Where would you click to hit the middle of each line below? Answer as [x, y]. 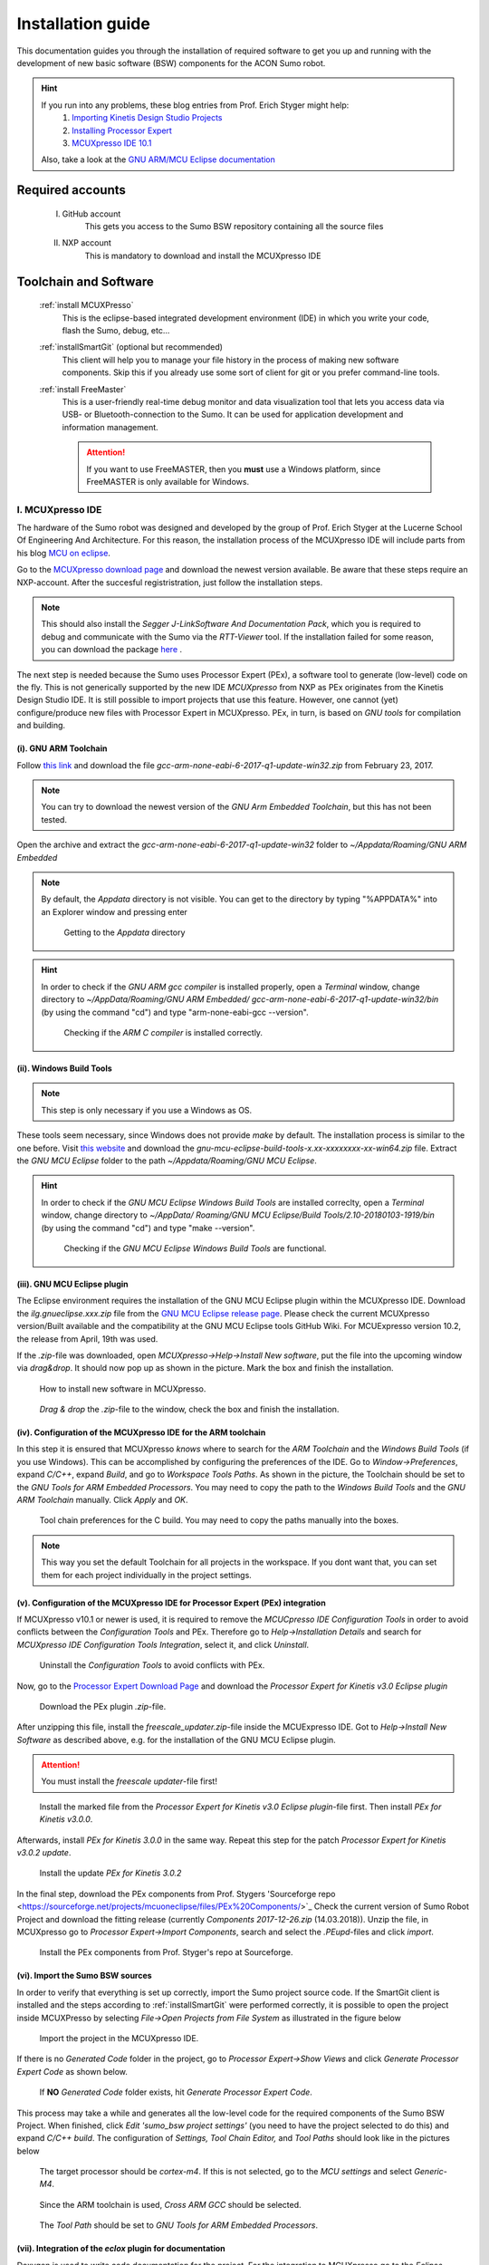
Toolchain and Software [85, 281]
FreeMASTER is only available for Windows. [168, 481]
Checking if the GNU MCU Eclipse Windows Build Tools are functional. [195, 1248]
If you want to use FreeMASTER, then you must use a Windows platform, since [234, 469]
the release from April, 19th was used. [87, 1339]
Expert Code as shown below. [72, 2071]
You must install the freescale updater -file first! [129, 1781]
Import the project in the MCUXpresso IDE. [119, 2038]
